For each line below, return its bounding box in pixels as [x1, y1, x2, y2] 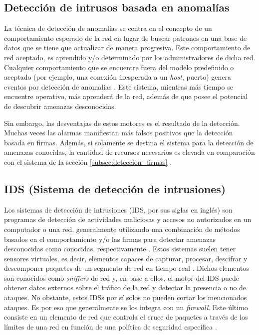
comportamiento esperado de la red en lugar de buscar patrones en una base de [4, 32, 247, 43]
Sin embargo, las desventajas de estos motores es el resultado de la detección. [4, 117, 240, 128]
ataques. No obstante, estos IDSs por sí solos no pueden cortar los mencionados [4, 292, 247, 303]
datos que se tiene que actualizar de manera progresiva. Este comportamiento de [4, 42, 251, 53]
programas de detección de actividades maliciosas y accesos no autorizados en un [4, 214, 252, 224]
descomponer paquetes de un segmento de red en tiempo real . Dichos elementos [4, 263, 250, 273]
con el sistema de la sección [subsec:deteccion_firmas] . [4, 156, 172, 167]
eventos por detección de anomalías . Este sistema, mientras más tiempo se [4, 81, 233, 92]
